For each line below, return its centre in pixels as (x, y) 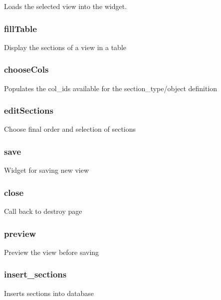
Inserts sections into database (49, 293)
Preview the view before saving (52, 252)
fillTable (20, 28)
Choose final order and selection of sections (70, 129)
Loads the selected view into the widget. (66, 6)
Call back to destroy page (43, 211)
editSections (29, 110)
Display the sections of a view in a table (65, 47)
